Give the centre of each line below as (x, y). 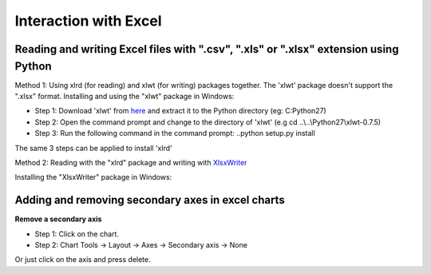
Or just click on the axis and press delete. (83, 260)
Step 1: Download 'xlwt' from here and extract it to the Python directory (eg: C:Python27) (180, 111)
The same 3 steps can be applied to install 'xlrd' (93, 148)
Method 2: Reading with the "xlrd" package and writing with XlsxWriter (131, 163)
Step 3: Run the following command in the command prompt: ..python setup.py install (175, 133)
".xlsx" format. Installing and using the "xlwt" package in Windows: (125, 97)
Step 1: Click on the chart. (77, 234)
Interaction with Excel (88, 21)
